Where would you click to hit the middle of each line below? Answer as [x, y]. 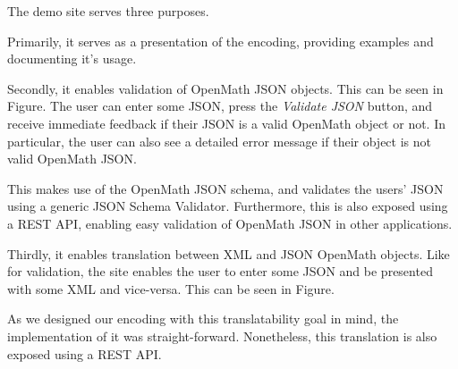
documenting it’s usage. [72, 59]
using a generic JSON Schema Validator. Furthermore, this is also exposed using [228, 206]
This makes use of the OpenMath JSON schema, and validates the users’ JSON [225, 188]
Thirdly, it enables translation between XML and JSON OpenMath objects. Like [229, 253]
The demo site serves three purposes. [108, 11]
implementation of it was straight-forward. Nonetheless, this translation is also [222, 335]
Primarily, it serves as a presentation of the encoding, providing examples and [221, 41]
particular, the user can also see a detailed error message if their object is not [219, 141]
